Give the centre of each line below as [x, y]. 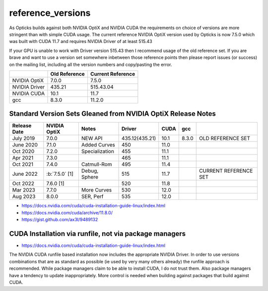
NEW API [92, 139]
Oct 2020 [23, 151]
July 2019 [24, 139]
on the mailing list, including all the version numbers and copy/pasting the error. [91, 64]
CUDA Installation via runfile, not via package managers [98, 234]
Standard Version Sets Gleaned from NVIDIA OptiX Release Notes [112, 114]
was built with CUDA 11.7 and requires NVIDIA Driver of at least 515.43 [81, 42]
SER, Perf [92, 196]
